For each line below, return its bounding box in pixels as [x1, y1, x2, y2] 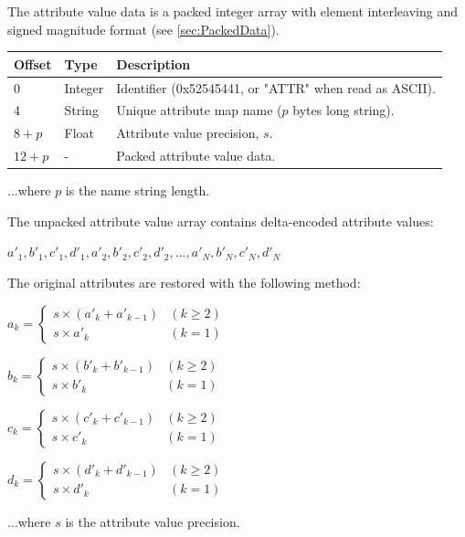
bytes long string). [292, 100, 395, 120]
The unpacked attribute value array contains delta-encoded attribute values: [7, 211, 434, 230]
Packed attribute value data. [116, 146, 276, 165]
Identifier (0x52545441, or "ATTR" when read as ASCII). [116, 78, 436, 97]
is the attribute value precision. [65, 511, 240, 531]
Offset [14, 54, 52, 73]
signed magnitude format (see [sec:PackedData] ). [7, 19, 280, 38]
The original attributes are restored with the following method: [7, 272, 361, 291]
